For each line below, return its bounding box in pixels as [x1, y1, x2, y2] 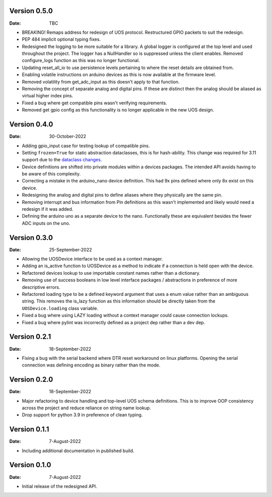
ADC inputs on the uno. [22, 220, 71, 226]
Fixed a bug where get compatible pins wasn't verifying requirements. [22, 100, 167, 106]
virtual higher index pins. [22, 93, 74, 99]
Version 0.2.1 [9, 333, 51, 341]
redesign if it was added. [22, 206, 74, 212]
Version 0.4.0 [9, 120, 53, 129]
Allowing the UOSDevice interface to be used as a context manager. [22, 256, 163, 262]
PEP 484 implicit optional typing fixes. [22, 36, 101, 42]
